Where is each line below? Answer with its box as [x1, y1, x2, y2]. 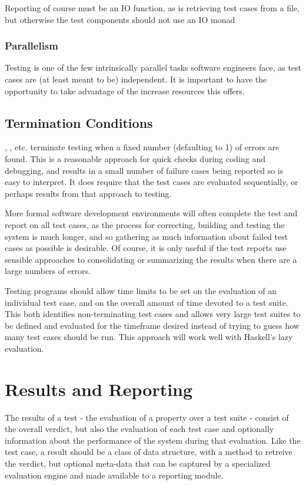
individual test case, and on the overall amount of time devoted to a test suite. [5, 296, 288, 308]
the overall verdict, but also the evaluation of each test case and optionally [5, 423, 274, 435]
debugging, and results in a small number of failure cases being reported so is [5, 164, 284, 176]
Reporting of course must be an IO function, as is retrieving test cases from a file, [5, 2, 300, 14]
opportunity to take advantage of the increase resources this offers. [5, 84, 245, 97]
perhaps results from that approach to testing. [5, 187, 172, 199]
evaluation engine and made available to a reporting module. [5, 468, 224, 481]
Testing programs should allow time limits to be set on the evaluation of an [5, 284, 277, 296]
